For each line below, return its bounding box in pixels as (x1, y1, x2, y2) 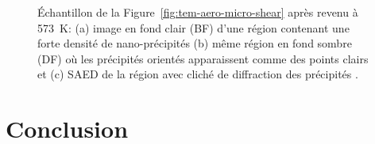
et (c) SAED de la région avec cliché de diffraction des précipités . (37, 66, 358, 82)
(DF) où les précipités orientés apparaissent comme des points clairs (37, 50, 369, 66)
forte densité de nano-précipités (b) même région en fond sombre (37, 35, 352, 51)
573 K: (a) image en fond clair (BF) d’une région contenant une (37, 19, 350, 36)
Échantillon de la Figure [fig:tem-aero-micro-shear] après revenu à (37, 4, 358, 20)
